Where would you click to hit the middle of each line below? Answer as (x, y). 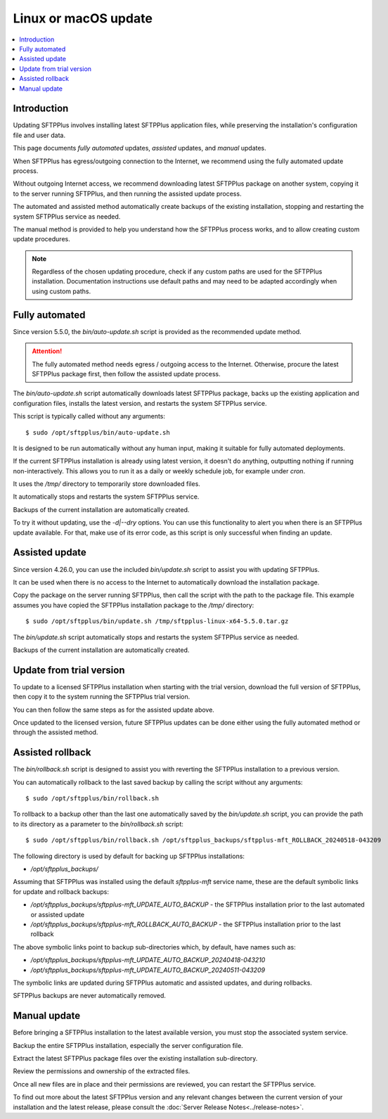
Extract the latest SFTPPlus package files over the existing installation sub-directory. (135, 1058)
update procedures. (41, 239)
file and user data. (39, 135)
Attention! (47, 351)
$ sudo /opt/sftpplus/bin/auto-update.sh (98, 432)
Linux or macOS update (83, 18)
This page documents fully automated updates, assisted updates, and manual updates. (140, 148)
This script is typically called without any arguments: (89, 416)
